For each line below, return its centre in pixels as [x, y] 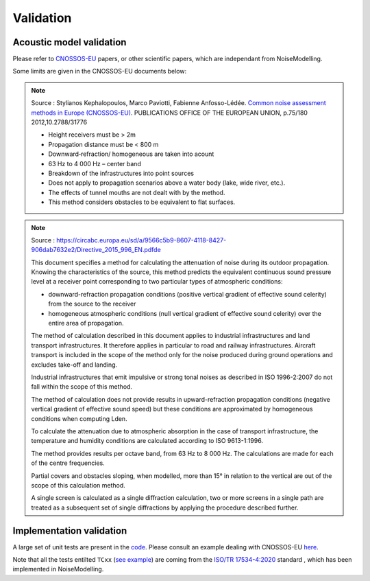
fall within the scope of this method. [82, 387]
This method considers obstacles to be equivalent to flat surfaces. [142, 202]
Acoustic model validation [70, 42]
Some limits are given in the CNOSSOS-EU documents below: [100, 71]
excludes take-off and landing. [74, 365]
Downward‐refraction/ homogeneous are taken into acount [131, 154]
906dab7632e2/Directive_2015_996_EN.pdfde [96, 250]
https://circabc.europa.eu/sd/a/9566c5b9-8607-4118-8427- [141, 240]
